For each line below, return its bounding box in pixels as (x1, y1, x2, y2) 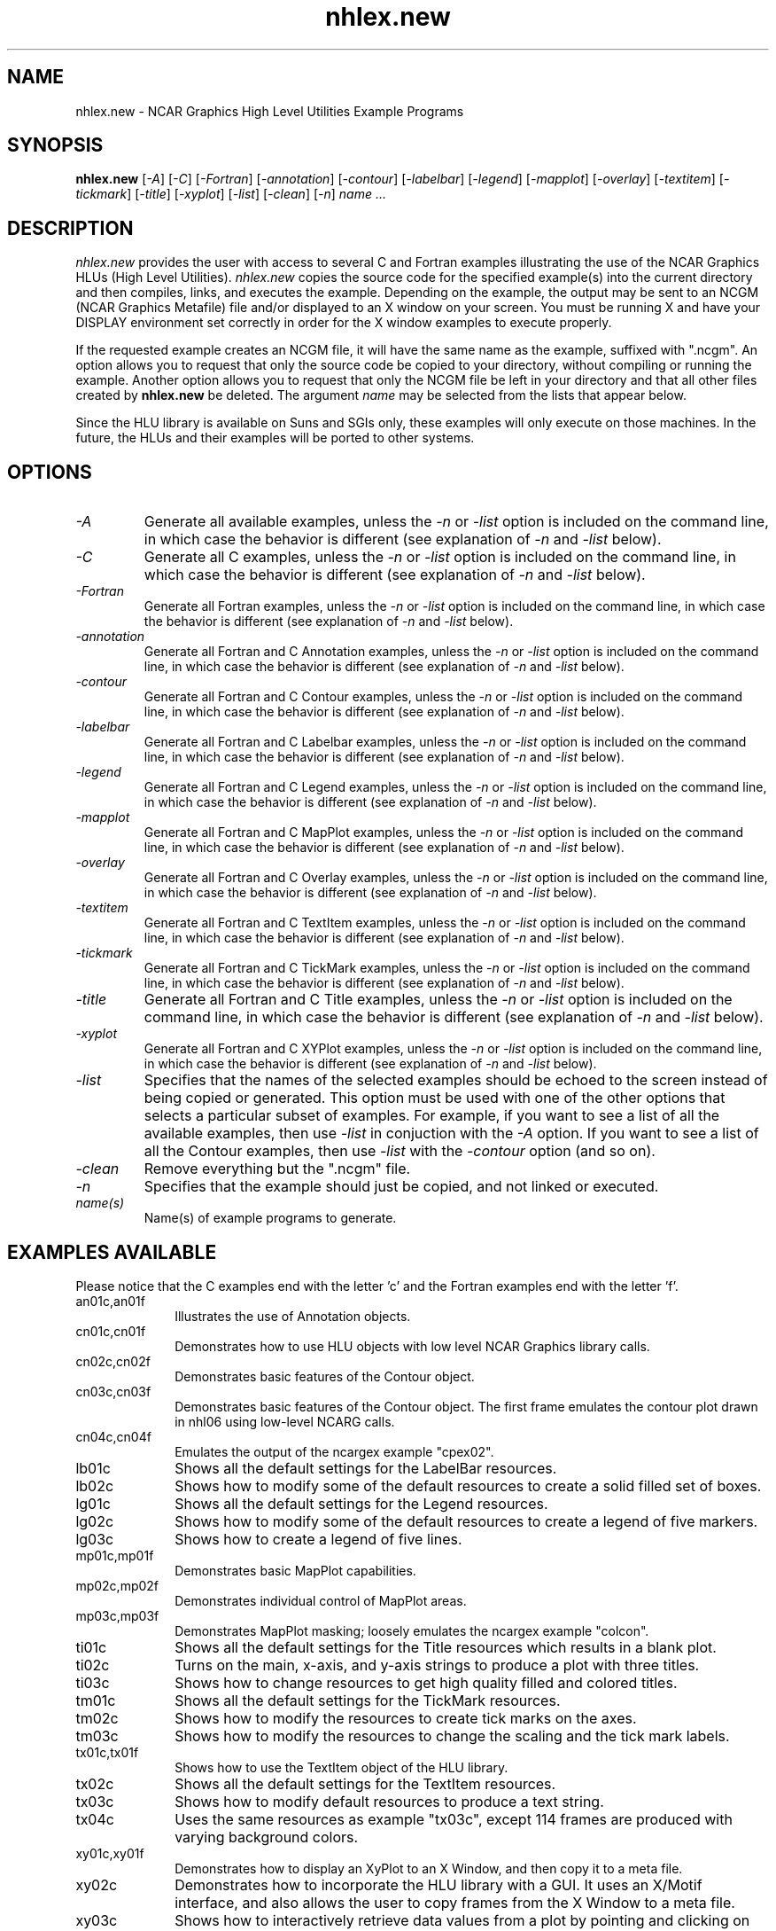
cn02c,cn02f (75, 1353, 151, 1369)
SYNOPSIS (7, 134, 104, 157)
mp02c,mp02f (75, 1577, 159, 1593)
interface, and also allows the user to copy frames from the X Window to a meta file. (175, 1893, 735, 1911)
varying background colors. (175, 1827, 359, 1846)
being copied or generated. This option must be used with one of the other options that (144, 1089, 726, 1107)
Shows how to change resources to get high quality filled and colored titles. (175, 1673, 678, 1692)
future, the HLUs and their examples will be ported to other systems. (75, 430, 475, 446)
